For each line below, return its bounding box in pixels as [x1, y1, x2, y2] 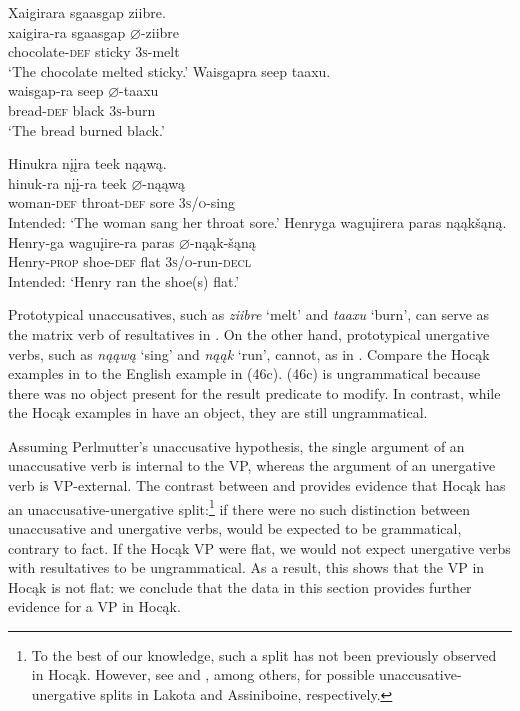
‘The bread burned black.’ [8, 119, 165, 140]
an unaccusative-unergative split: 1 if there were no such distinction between [8, 495, 471, 519]
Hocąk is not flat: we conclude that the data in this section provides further [8, 576, 472, 597]
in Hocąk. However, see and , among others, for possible [31, 664, 375, 685]
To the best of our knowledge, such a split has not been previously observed [31, 644, 497, 665]
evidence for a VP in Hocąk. [8, 596, 181, 617]
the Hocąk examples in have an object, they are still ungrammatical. [8, 402, 428, 423]
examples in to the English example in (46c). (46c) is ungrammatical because [8, 363, 481, 384]
